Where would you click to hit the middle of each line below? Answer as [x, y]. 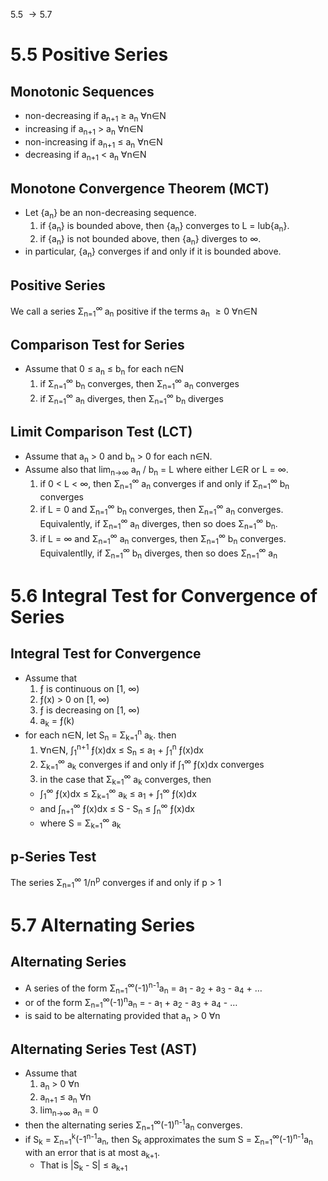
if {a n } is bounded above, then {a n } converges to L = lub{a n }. [164, 226]
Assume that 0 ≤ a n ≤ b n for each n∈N [104, 370]
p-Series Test [53, 857]
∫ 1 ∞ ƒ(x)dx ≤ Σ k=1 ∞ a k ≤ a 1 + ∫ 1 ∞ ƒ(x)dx [118, 794]
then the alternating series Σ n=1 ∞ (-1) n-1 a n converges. [133, 1125]
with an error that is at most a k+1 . [92, 1153]
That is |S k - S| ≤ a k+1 [83, 1166]
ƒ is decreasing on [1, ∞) [89, 710]
